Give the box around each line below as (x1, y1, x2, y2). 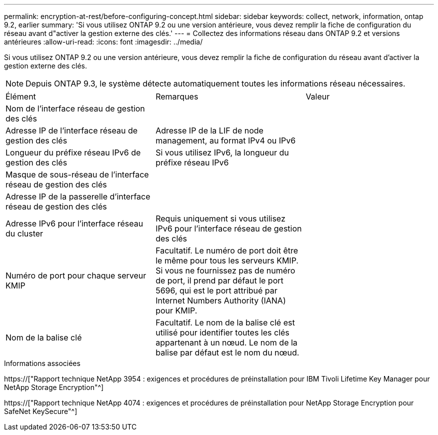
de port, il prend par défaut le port (155, 275, 283, 285)
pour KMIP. (155, 305, 197, 315)
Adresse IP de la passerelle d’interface (5, 191, 150, 201)
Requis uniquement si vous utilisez (155, 213, 285, 223)
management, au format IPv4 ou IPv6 (155, 135, 296, 145)
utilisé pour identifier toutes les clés (155, 327, 289, 337)
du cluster (5, 228, 43, 238)
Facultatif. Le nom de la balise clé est (155, 317, 295, 327)
